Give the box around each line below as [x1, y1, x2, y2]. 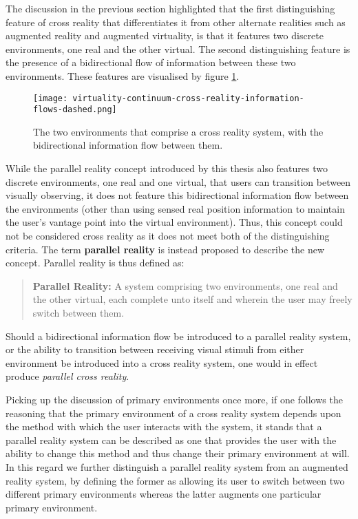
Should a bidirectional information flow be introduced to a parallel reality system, [6, 328, 351, 343]
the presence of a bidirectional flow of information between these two [6, 55, 296, 70]
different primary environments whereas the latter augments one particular [6, 487, 322, 501]
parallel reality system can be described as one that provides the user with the [6, 432, 337, 447]
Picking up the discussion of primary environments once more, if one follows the [6, 392, 343, 406]
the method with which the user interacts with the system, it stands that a [6, 419, 322, 434]
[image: [33, 93, 68, 103]
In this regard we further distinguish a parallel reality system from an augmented [6, 459, 348, 474]
